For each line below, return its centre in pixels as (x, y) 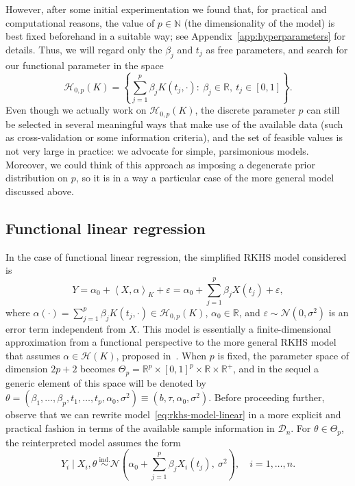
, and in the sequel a (276, 369)
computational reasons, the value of (80, 22)
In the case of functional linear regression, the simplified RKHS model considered (176, 256)
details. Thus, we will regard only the (84, 49)
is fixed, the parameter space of (283, 355)
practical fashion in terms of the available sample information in (140, 428)
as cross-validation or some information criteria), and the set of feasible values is (174, 137)
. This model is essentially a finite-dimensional (234, 328)
